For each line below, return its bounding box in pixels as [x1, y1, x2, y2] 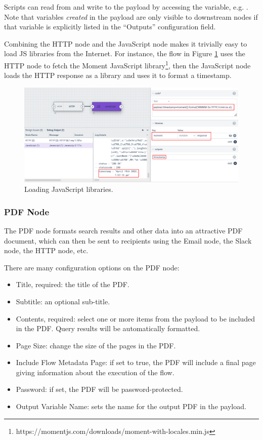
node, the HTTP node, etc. [4, 245, 89, 256]
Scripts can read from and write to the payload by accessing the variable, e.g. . [4, 2, 248, 12]
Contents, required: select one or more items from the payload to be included [16, 313, 255, 324]
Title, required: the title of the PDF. [16, 279, 129, 290]
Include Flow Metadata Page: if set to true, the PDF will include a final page [16, 357, 256, 368]
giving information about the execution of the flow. [16, 367, 174, 377]
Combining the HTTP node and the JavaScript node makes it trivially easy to [4, 38, 247, 49]
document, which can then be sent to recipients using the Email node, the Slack [4, 235, 252, 246]
